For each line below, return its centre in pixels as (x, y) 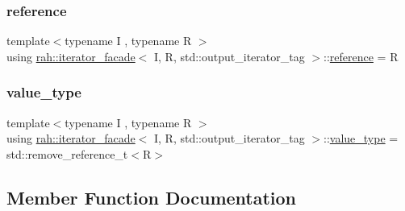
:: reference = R (361, 56)
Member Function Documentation (152, 197)
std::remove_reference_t (67, 153)
